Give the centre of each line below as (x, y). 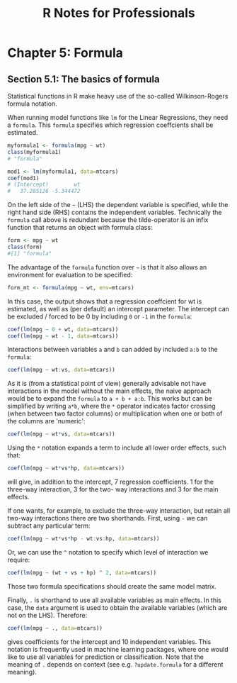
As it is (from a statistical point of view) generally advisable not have (107, 384)
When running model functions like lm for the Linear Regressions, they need (118, 117)
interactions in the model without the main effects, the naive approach (109, 391)
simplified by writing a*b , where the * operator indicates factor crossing (111, 406)
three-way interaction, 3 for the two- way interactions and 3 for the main (113, 489)
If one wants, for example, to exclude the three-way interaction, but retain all (119, 511)
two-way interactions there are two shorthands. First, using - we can (108, 518)
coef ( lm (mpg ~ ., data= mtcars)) (55, 628)
